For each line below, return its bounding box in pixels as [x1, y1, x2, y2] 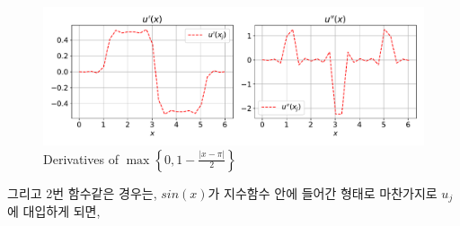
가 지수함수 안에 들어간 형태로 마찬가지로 [208, 183, 438, 202]
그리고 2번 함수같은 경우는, [7, 183, 157, 202]
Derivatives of [43, 149, 119, 168]
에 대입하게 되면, [7, 202, 101, 221]
